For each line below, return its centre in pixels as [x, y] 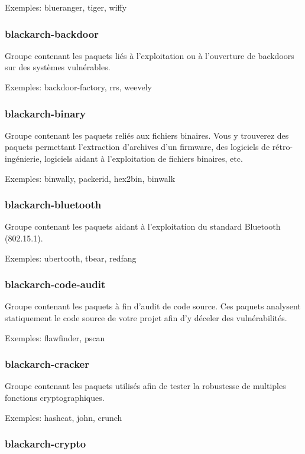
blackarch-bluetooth [53, 205]
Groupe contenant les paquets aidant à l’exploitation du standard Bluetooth [143, 226]
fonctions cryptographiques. [55, 397]
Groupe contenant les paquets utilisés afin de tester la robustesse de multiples [145, 386]
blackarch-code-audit [55, 284]
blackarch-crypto [46, 444]
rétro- [283, 147]
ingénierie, [23, 158]
